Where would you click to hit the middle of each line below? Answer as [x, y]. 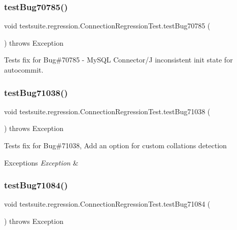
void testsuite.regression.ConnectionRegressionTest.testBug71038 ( [107, 111]
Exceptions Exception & [41, 162]
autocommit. [24, 70]
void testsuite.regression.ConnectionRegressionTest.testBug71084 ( [107, 204]
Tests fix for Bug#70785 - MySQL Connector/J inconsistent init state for [118, 60]
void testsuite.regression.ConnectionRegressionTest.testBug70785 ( [107, 26]
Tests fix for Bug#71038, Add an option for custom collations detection [115, 145]
